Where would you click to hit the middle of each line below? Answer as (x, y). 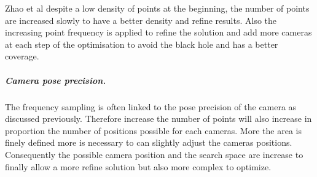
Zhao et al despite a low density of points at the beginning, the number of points (157, 8)
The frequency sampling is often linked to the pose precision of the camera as (151, 106)
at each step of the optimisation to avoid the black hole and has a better (142, 44)
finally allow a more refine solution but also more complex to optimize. (138, 166)
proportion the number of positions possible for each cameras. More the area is (153, 130)
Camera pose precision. (56, 80)
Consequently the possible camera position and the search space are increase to (154, 154)
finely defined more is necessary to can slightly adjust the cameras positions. (149, 142)
